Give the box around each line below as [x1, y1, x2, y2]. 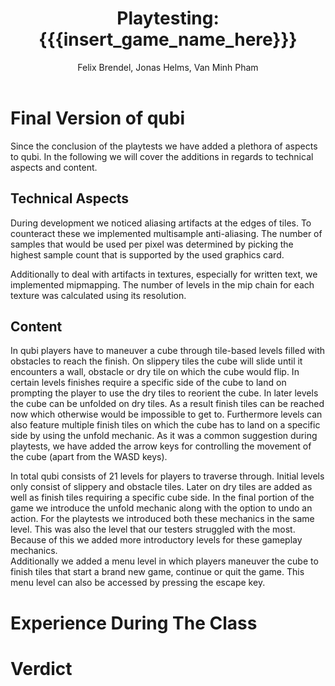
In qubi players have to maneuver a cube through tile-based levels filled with [10, 345, 326, 357]
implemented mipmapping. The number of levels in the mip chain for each [10, 278, 315, 291]
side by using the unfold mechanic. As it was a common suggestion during [10, 430, 318, 442]
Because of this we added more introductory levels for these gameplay [10, 534, 303, 546]
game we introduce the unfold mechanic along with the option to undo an [10, 502, 313, 514]
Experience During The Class [10, 612, 258, 634]
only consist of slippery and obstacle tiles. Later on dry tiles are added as [10, 481, 313, 493]
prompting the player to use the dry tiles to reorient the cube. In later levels [10, 387, 319, 399]
